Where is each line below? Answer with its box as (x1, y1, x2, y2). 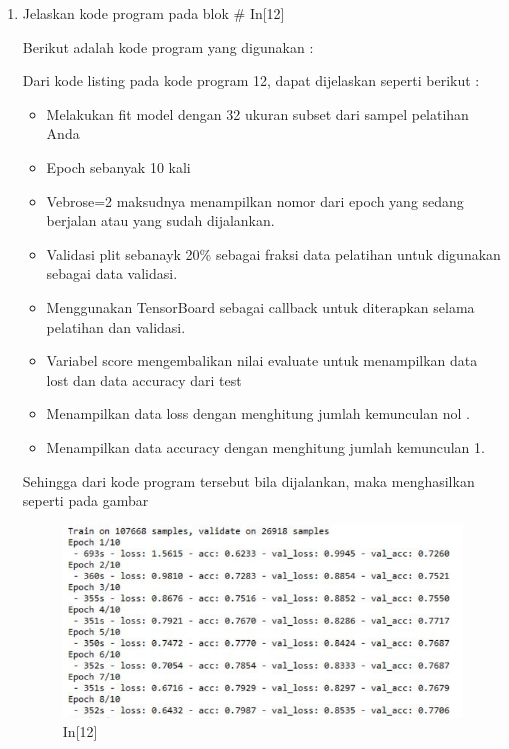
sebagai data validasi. (46, 263, 178, 284)
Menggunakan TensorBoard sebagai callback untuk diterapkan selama (46, 296, 475, 317)
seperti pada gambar (22, 490, 149, 511)
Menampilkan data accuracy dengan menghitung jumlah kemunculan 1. (46, 436, 485, 457)
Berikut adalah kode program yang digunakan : (22, 36, 314, 57)
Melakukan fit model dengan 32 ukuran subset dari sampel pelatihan (46, 103, 469, 124)
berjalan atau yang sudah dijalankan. (46, 210, 275, 231)
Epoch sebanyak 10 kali (46, 156, 191, 177)
